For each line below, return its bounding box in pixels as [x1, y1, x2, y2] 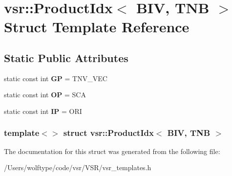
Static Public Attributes [4, 50, 128, 65]
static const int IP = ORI [4, 106, 82, 116]
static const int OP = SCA [4, 89, 86, 100]
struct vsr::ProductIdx [63, 127, 154, 139]
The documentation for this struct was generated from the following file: [4, 146, 220, 156]
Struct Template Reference [4, 17, 190, 37]
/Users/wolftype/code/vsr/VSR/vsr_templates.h [4, 162, 151, 173]
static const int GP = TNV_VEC [4, 73, 107, 83]
